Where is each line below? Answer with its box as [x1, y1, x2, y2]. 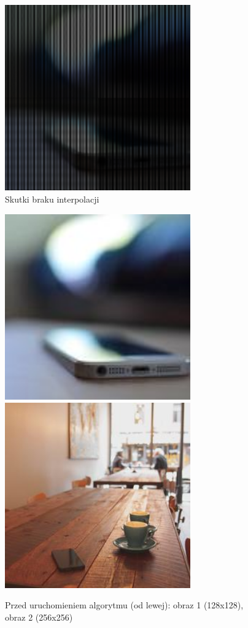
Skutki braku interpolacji [5, 192, 99, 205]
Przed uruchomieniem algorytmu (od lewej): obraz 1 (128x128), [5, 599, 244, 611]
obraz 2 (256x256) [5, 611, 73, 624]
